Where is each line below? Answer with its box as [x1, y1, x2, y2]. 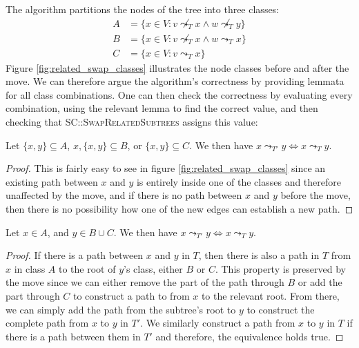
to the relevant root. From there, [201, 289, 340, 302]
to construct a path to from [73, 289, 190, 302]
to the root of [58, 261, 116, 275]
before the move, [280, 188, 351, 202]
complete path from [6, 316, 89, 330]
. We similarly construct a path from [140, 316, 295, 330]
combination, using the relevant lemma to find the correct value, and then [6, 101, 318, 115]
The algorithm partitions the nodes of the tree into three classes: [6, 2, 280, 16]
